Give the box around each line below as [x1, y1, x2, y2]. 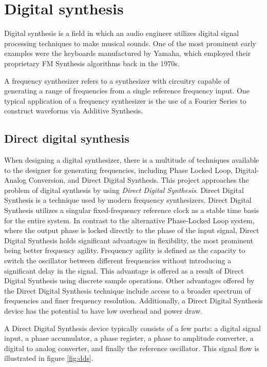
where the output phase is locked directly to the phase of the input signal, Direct [4, 225, 259, 236]
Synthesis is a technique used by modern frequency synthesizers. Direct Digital [4, 195, 252, 205]
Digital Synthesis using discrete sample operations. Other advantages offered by [4, 275, 255, 286]
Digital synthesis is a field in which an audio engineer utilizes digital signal [4, 28, 239, 38]
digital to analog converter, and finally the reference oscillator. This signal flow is [4, 342, 259, 353]
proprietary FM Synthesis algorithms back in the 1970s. [4, 57, 180, 68]
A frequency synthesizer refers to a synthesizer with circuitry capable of [4, 75, 230, 86]
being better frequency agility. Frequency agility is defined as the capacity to [4, 245, 245, 256]
